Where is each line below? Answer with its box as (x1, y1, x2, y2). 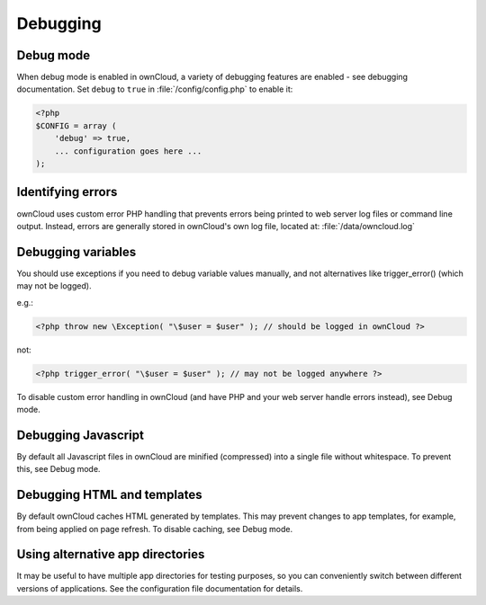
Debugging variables (16, 244, 137, 260)
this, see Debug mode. (16, 464, 101, 475)
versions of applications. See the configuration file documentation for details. (16, 583, 303, 593)
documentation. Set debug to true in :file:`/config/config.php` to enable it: (16, 84, 293, 94)
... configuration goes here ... (54, 146, 202, 156)
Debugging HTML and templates (16, 487, 202, 503)
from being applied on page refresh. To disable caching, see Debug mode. (16, 523, 293, 534)
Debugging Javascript (16, 427, 144, 442)
